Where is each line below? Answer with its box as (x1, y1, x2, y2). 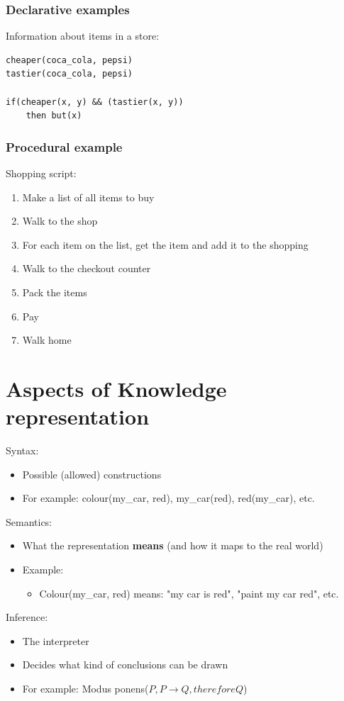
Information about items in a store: (6, 28, 160, 43)
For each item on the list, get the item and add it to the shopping (22, 237, 309, 252)
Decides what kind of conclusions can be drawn (22, 657, 228, 672)
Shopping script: (6, 166, 77, 180)
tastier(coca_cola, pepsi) (6, 69, 133, 79)
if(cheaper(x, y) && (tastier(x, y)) (6, 96, 184, 107)
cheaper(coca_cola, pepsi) (6, 55, 133, 65)
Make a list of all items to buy (22, 189, 155, 204)
